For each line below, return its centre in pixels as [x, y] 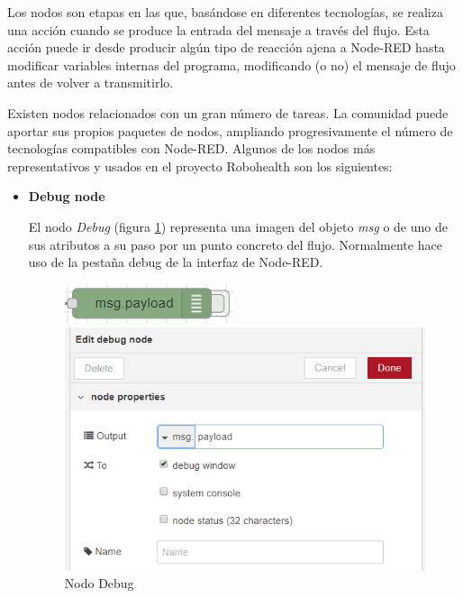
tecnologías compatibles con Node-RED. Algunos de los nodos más [191, 148]
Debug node [67, 196]
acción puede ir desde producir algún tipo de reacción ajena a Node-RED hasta [226, 47]
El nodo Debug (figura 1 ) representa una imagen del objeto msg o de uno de [238, 226]
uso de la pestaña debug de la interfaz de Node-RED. [176, 262]
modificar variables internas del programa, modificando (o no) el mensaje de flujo [231, 64]
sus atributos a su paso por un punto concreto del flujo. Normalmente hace [235, 244]
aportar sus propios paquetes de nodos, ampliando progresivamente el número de [230, 130]
